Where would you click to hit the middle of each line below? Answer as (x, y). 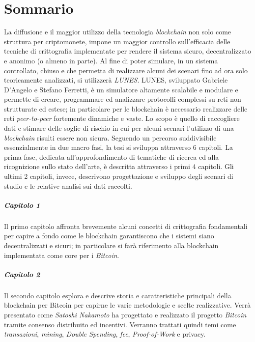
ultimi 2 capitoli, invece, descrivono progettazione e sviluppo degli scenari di (119, 176)
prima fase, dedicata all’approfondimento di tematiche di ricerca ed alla (112, 157)
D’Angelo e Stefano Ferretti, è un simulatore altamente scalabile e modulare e (121, 89)
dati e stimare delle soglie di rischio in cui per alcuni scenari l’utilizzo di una (119, 128)
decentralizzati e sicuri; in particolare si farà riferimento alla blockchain (111, 245)
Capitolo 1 (22, 205)
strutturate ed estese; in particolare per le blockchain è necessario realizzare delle (126, 108)
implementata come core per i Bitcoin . (62, 255)
